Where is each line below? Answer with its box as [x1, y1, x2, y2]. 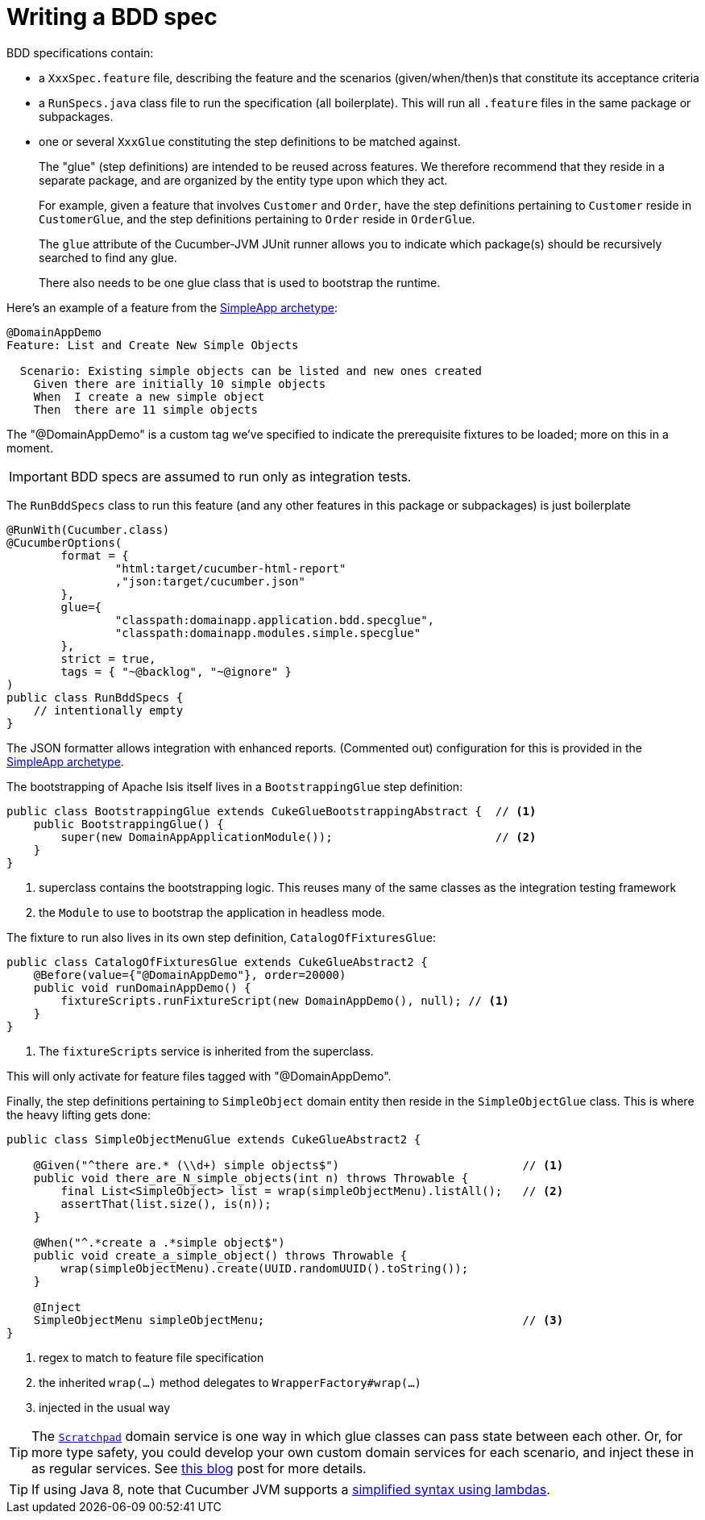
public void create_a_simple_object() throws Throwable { [33, 1248, 408, 1262]
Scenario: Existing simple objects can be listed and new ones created [19, 364, 483, 377]
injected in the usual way [39, 1400, 171, 1414]
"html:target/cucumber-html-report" [114, 561, 346, 575]
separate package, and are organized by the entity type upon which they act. [39, 173, 448, 187]
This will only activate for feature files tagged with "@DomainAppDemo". [6, 1068, 392, 1083]
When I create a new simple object [33, 389, 265, 403]
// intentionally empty [33, 703, 184, 717]
